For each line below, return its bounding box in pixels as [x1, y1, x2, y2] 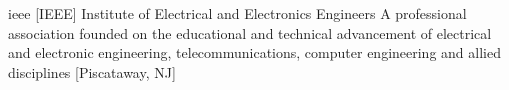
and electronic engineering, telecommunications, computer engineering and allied [8, 42, 501, 63]
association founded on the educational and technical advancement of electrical [8, 22, 492, 43]
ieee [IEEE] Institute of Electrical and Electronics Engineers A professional [8, 3, 467, 23]
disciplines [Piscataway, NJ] [8, 61, 176, 82]
